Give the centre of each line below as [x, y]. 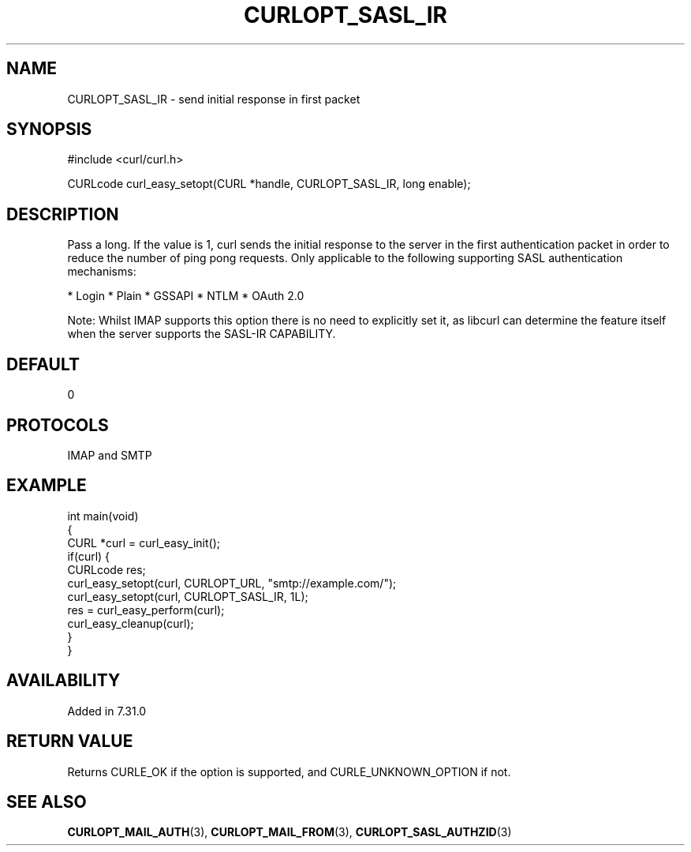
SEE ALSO [47, 801]
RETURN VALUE [70, 741]
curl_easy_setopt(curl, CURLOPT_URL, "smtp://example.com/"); [232, 583]
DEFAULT [43, 364]
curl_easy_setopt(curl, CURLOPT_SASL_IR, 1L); [188, 596]
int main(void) [103, 516]
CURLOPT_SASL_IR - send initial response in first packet [214, 99]
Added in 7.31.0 [107, 711]
